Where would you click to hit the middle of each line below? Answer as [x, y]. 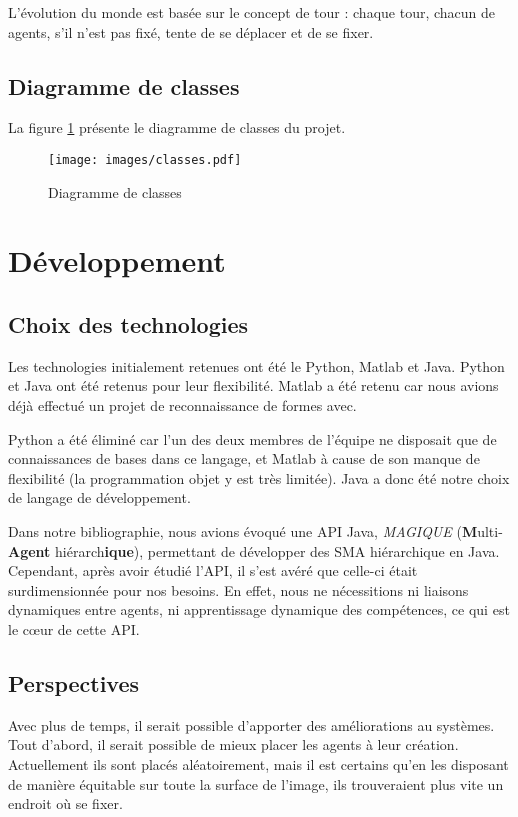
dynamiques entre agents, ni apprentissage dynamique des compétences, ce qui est [259, 609]
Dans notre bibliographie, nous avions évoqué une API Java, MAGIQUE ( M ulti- [255, 530]
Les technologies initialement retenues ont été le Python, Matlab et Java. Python [256, 365]
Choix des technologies [128, 324]
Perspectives [74, 682]
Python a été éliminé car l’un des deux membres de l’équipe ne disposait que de [252, 438]
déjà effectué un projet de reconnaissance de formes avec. [182, 405]
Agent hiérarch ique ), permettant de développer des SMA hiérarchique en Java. [254, 550]
